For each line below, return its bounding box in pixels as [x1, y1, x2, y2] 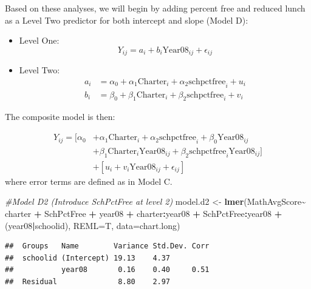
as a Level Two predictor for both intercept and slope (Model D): [5, 13, 248, 26]
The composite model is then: [5, 110, 115, 123]
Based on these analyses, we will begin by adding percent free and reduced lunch [5, 2, 306, 14]
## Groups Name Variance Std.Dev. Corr [5, 242, 210, 251]
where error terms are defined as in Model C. [5, 174, 173, 187]
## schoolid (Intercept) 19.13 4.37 [5, 253, 171, 262]
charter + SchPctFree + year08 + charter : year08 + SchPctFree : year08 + [5, 207, 282, 219]
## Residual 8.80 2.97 [5, 277, 171, 286]
